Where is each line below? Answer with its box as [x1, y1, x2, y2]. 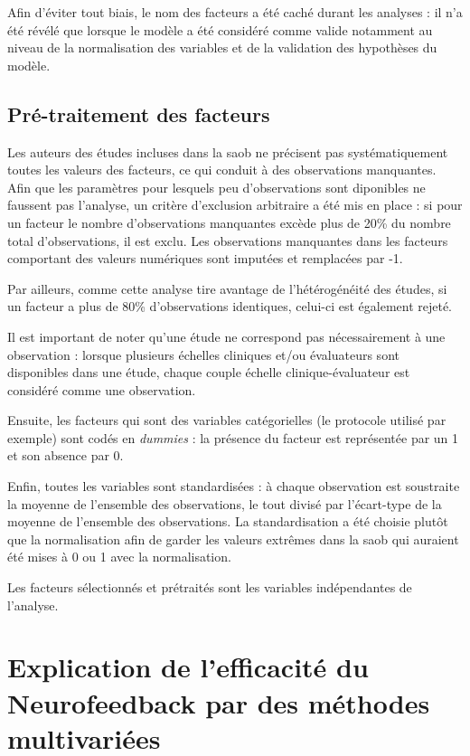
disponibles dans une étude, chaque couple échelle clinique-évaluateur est [7, 363, 410, 382]
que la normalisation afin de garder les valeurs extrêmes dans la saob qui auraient [7, 529, 459, 548]
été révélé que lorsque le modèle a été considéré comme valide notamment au [7, 20, 433, 39]
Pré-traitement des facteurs [7, 99, 270, 128]
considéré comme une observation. [7, 380, 196, 399]
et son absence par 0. [7, 446, 124, 465]
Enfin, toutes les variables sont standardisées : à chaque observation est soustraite [7, 477, 460, 496]
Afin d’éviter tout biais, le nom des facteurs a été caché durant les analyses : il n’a [7, 3, 463, 21]
